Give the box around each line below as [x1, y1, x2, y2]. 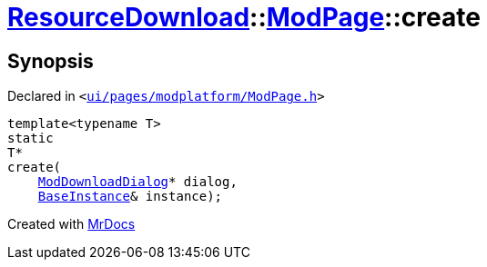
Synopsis [7, 49, 94, 73]
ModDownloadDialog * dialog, [37, 174, 238, 190]
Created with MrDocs [7, 216, 136, 232]
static [7, 131, 54, 146]
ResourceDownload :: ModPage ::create [7, 2, 481, 33]
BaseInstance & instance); [37, 189, 223, 204]
